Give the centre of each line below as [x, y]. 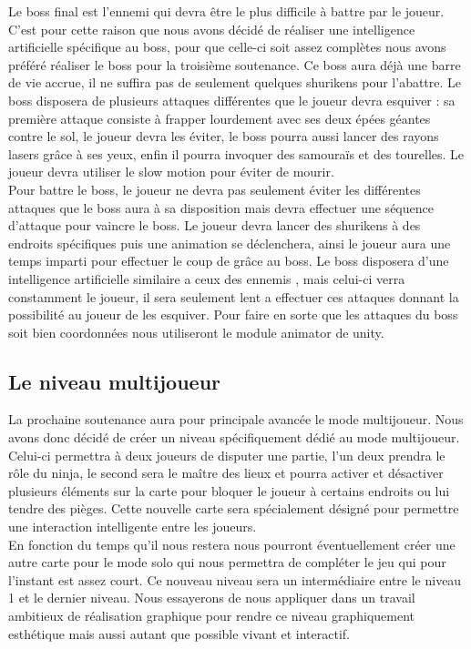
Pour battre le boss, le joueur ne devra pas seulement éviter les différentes [215, 189]
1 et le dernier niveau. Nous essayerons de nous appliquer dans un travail [212, 598]
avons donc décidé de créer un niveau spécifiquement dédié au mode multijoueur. [234, 437]
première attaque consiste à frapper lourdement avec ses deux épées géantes [220, 118]
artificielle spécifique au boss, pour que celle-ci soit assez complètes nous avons [227, 47]
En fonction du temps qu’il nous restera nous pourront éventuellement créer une [232, 544]
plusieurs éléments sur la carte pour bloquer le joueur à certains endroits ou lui [229, 490]
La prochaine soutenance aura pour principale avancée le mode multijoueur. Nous [236, 419]
